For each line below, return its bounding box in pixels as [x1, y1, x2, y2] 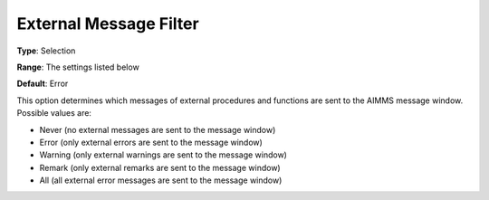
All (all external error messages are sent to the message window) [39, 175, 283, 186]
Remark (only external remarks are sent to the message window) [39, 162, 281, 173]
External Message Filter [16, 14, 199, 33]
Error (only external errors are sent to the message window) [39, 137, 263, 148]
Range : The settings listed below [16, 62, 139, 72]
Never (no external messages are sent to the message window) [39, 124, 276, 135]
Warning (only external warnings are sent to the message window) [39, 149, 287, 160]
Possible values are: [16, 108, 92, 119]
